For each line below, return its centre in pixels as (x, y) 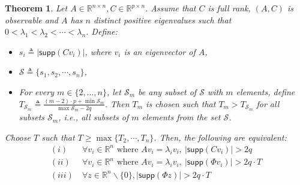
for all (268, 103)
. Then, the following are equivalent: (220, 137)
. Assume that (171, 8)
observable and (31, 19)
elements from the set (181, 117)
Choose (18, 137)
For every (36, 91)
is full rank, (229, 8)
